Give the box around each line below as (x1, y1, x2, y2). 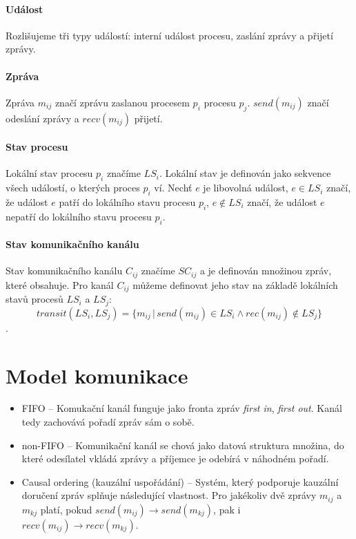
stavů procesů (6, 292, 63, 306)
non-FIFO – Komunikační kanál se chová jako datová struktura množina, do (21, 437, 344, 452)
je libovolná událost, (203, 180, 288, 195)
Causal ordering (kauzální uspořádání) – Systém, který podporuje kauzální (21, 474, 339, 489)
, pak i (213, 502, 241, 516)
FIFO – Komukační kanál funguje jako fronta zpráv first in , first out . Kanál (21, 401, 342, 415)
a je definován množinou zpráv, (199, 263, 332, 278)
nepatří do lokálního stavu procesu (6, 209, 152, 223)
